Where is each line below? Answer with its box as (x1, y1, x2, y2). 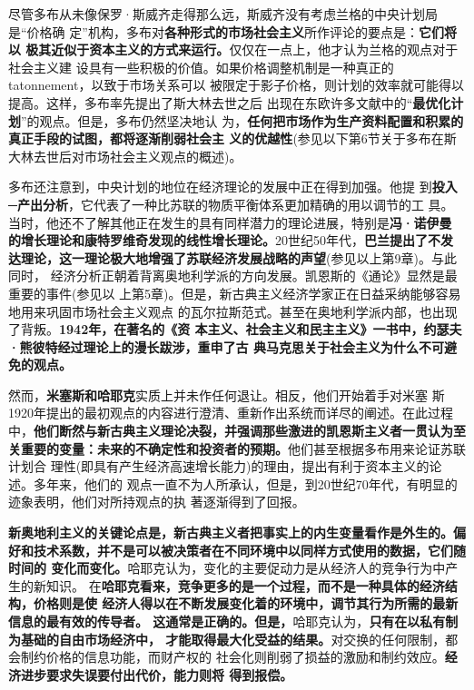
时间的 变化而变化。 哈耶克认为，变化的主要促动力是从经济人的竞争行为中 (8, 558, 446, 577)
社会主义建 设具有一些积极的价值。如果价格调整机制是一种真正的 (8, 57, 394, 76)
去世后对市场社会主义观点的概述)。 (33, 146, 242, 165)
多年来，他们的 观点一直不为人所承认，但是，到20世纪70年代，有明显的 (33, 474, 458, 493)
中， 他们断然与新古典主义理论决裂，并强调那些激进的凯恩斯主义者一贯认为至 (8, 421, 466, 440)
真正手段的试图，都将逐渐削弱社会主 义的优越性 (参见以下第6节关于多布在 (8, 129, 444, 148)
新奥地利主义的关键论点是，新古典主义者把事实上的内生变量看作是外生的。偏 (8, 523, 466, 542)
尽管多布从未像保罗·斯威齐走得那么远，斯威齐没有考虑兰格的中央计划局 (8, 5, 438, 23)
